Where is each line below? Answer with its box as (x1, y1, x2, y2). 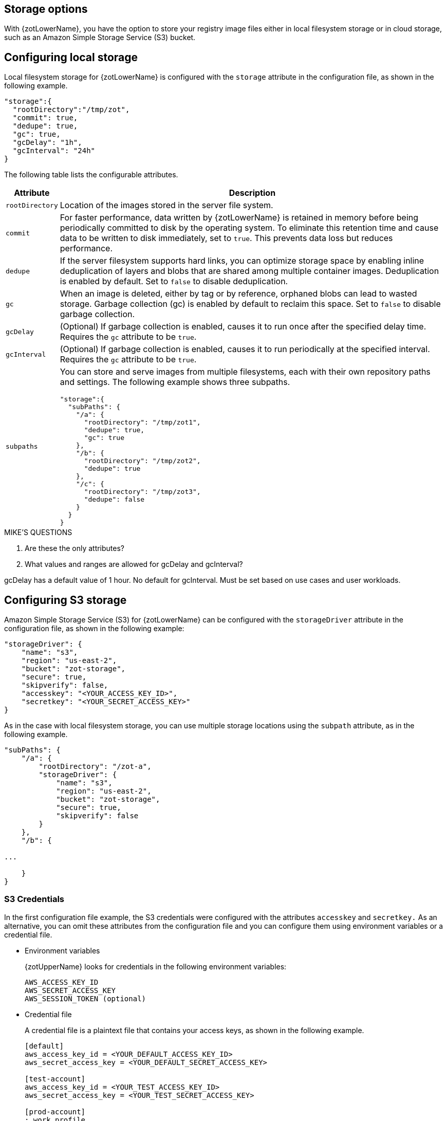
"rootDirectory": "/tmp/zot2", (84, 457, 201, 465)
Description (229, 188, 276, 198)
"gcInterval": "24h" (12, 146, 96, 155)
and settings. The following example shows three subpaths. (60, 377, 290, 388)
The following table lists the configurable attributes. (4, 170, 178, 179)
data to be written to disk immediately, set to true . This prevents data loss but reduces (60, 233, 393, 244)
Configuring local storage (4, 50, 138, 64)
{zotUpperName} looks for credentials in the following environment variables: (25, 962, 287, 971)
